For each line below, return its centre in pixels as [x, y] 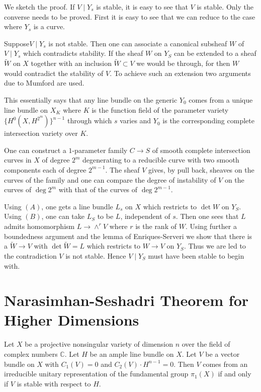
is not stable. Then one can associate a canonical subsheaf [138, 43]
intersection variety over [41, 133]
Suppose [17, 43]
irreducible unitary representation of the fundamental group [96, 374]
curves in [18, 160]
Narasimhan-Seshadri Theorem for [126, 300]
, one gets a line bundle [77, 206]
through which [90, 121]
